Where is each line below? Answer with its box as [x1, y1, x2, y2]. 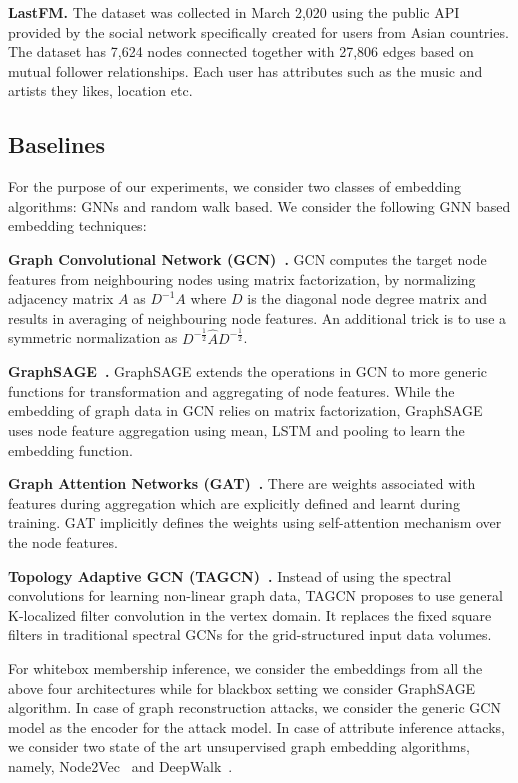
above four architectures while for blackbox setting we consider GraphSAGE [8, 677, 476, 698]
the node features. [8, 532, 118, 553]
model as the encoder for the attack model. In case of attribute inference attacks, [8, 716, 505, 737]
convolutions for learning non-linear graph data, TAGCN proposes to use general [8, 585, 503, 606]
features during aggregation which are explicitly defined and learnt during [8, 492, 460, 513]
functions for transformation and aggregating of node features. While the [8, 380, 455, 401]
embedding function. [8, 439, 133, 460]
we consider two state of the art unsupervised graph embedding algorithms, [8, 736, 470, 757]
